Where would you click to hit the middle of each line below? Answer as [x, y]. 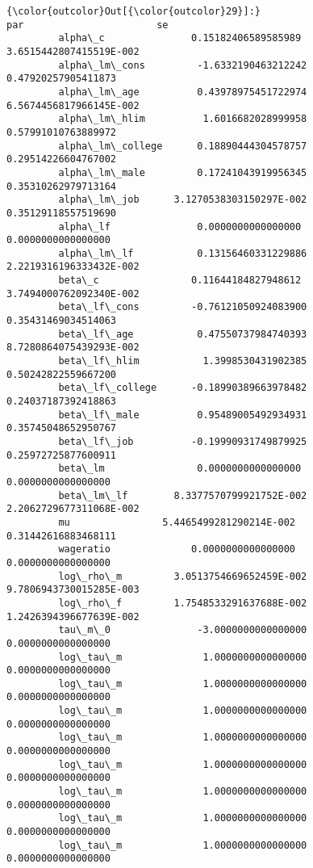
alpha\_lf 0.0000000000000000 [180, 226]
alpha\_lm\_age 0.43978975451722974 [183, 92]
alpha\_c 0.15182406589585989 [180, 38]
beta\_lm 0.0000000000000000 [180, 469]
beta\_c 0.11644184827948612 [180, 281]
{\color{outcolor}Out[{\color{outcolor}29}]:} [134, 11]
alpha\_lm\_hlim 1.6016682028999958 [183, 119]
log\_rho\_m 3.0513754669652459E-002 [183, 576]
